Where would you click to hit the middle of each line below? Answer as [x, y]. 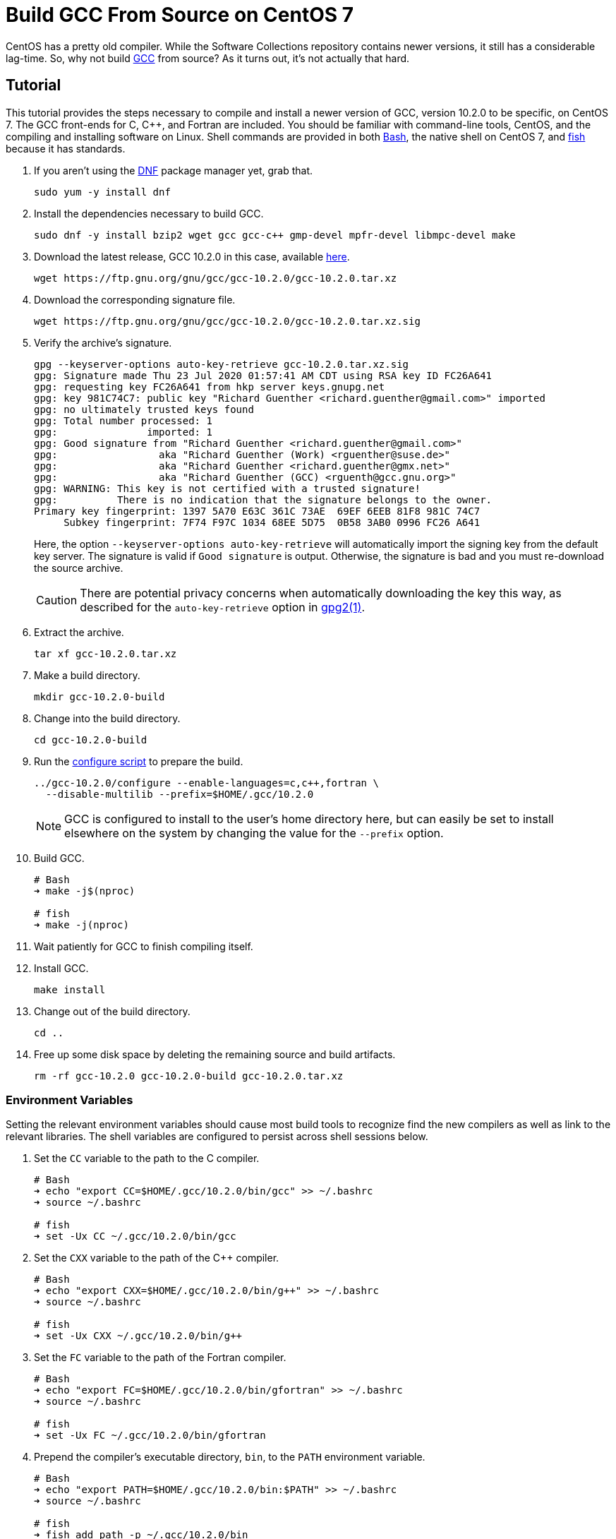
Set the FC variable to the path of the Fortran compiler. [160, 1358]
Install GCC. [61, 968]
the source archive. [79, 568]
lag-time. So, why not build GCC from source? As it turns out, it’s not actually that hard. [208, 58]
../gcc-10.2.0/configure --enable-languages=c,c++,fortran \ [206, 783]
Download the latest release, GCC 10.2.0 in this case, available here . [192, 256]
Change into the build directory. [107, 718]
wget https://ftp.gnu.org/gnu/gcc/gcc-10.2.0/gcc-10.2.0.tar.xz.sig [227, 321]
